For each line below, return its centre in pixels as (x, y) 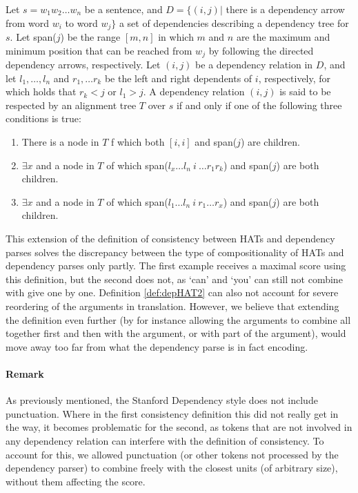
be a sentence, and (123, 9)
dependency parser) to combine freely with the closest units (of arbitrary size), (172, 468)
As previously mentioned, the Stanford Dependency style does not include (162, 400)
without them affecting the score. (76, 481)
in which (176, 37)
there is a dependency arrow (285, 9)
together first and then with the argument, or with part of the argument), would (176, 333)
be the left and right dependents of (178, 78)
